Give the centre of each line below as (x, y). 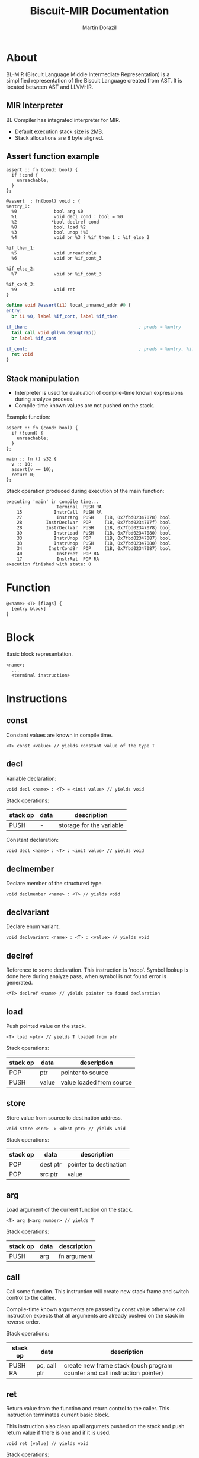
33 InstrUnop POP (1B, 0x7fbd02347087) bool (94, 538)
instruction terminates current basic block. (58, 1415)
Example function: (28, 417)
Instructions (37, 699)
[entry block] (29, 609)
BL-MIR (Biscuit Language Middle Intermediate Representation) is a (88, 74)
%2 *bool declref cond (55, 222)
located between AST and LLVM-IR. (50, 87)
